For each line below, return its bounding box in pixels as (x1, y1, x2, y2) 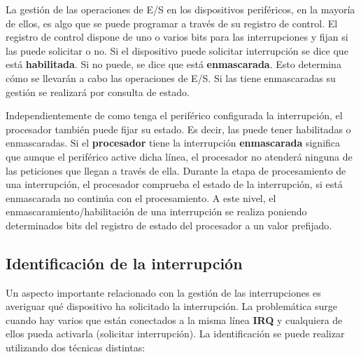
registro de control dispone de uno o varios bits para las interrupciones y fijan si (6, 29, 348, 44)
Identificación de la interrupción (6, 252, 243, 274)
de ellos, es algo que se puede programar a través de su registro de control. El (6, 15, 338, 30)
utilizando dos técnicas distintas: (6, 340, 146, 355)
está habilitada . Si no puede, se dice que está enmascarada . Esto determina (6, 57, 341, 72)
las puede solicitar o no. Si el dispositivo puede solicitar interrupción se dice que (6, 43, 348, 58)
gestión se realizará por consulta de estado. (6, 84, 190, 99)
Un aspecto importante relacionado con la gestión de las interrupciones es (6, 285, 321, 299)
